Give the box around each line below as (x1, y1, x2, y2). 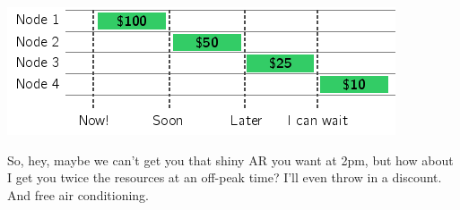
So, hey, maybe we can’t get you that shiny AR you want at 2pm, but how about (7, 150, 454, 169)
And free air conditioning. (7, 185, 150, 204)
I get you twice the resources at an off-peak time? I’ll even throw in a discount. (7, 168, 442, 187)
